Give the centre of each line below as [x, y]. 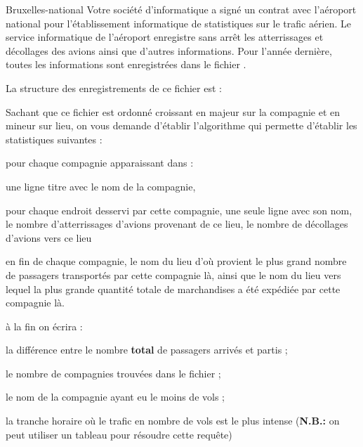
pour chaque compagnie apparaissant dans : [100, 163]
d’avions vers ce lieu [49, 237]
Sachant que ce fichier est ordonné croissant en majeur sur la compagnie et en [173, 111]
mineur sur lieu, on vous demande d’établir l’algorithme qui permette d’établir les [181, 125]
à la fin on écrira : [44, 326]
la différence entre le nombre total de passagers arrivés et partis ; [147, 350]
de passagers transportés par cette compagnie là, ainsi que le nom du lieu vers [173, 274]
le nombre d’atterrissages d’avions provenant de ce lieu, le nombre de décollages [177, 224]
